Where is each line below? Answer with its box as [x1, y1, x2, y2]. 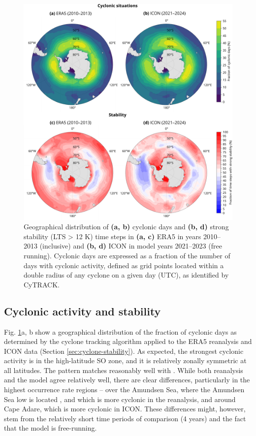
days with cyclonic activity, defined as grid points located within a [24, 260, 224, 270]
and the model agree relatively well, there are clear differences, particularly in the [4, 374, 250, 385]
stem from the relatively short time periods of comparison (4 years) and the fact [4, 413, 246, 423]
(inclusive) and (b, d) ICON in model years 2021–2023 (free [39, 241, 222, 251]
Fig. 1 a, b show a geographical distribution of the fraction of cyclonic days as [4, 326, 237, 337]
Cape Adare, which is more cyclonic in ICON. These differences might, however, [4, 404, 246, 414]
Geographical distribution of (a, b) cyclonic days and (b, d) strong [24, 221, 229, 232]
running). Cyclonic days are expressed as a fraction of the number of [24, 250, 230, 260]
